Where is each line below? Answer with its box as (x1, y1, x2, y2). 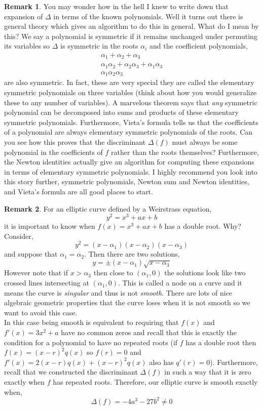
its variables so (4, 40, 50, 51)
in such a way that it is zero (164, 366, 251, 377)
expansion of (4, 11, 43, 21)
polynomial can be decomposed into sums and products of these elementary (4, 107, 239, 117)
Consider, (4, 230, 33, 241)
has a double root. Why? (164, 221, 241, 231)
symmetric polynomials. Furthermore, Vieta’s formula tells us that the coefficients (4, 116, 258, 127)
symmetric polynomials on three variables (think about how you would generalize (4, 87, 257, 98)
